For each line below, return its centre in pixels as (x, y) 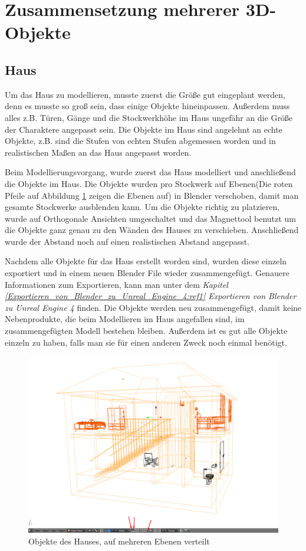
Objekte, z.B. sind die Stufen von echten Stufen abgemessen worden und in (140, 141)
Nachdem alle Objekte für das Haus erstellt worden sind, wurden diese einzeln (146, 261)
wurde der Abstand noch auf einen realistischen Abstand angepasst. (127, 241)
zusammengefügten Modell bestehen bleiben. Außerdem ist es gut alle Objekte (146, 331)
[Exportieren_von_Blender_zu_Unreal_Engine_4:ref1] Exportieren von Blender (151, 296)
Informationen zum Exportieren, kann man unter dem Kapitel (116, 284)
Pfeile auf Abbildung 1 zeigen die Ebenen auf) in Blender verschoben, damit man (152, 195)
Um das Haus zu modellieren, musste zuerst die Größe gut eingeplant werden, (145, 94)
